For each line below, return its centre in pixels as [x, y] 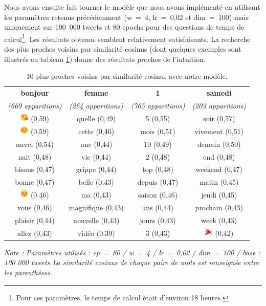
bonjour [35, 93]
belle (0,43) [96, 182]
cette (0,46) [96, 131]
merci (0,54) [35, 144]
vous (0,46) [35, 207]
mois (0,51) [158, 131]
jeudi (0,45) [219, 195]
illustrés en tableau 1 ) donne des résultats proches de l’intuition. [105, 59]
